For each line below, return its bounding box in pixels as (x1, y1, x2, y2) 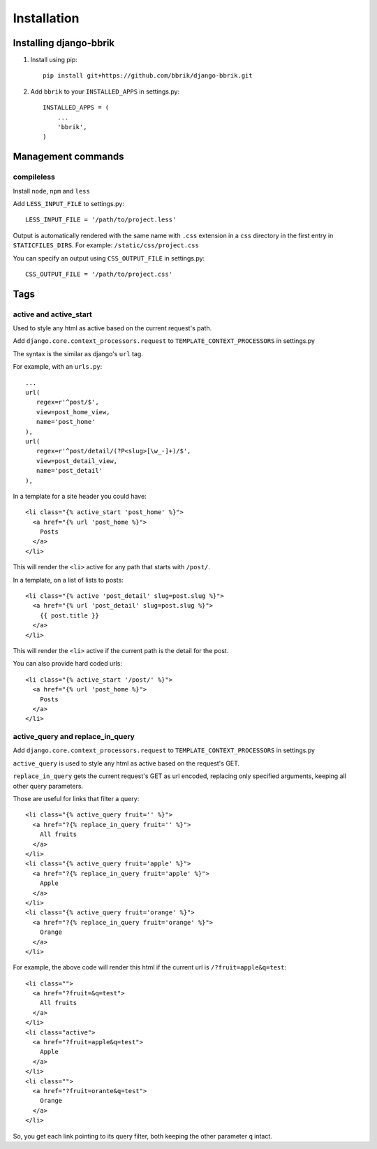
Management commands (13, 151, 125, 163)
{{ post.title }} (39, 611, 99, 620)
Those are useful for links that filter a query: (13, 795, 140, 803)
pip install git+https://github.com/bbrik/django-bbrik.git (43, 72, 253, 80)
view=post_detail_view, (36, 457, 118, 464)
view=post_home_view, (36, 408, 110, 416)
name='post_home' (36, 418, 96, 426)
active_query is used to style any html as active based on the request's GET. (13, 759, 240, 768)
